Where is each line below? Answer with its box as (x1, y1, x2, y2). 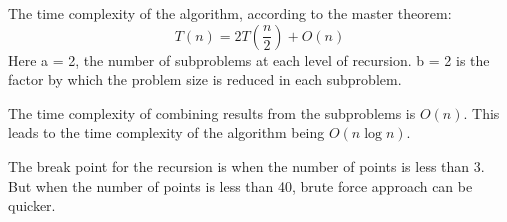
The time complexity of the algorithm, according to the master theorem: (8, 3, 452, 23)
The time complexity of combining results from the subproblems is (8, 102, 416, 123)
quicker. (8, 195, 56, 216)
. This (463, 102, 500, 123)
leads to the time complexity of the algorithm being (8, 122, 325, 143)
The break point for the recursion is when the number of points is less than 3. (8, 155, 485, 176)
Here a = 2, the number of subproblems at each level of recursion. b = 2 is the (8, 49, 490, 70)
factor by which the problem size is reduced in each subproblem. (8, 69, 402, 90)
